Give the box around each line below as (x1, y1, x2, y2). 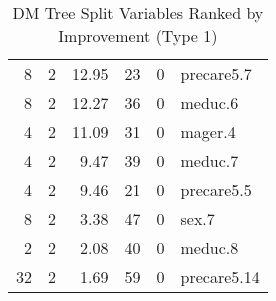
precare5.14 (180, 265, 260, 288)
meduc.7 (180, 149, 239, 172)
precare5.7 (180, 62, 252, 85)
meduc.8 (180, 236, 239, 259)
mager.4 (180, 120, 236, 143)
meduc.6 (180, 91, 239, 114)
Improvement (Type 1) (58, 24, 218, 47)
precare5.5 (180, 178, 252, 201)
